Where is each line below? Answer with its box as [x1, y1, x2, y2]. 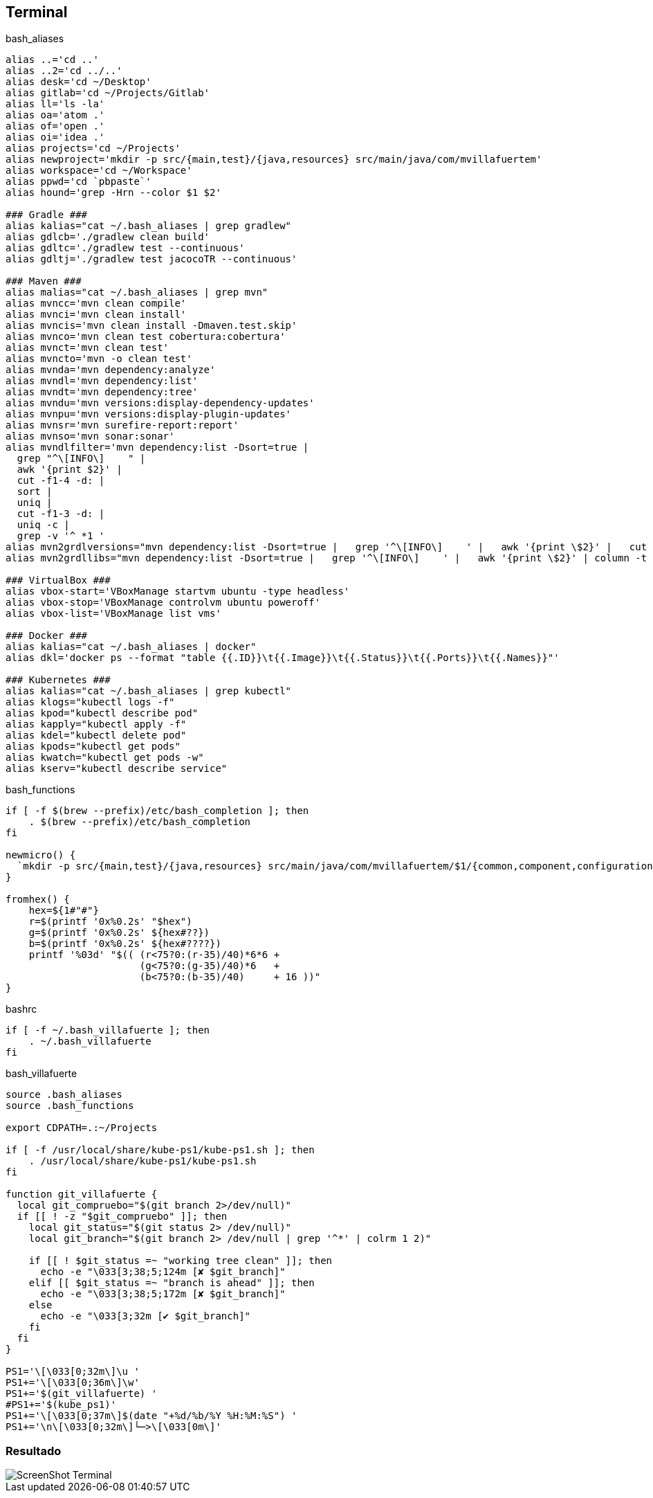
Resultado [6, 1443, 62, 1458]
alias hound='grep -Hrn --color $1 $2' [6, 187, 221, 199]
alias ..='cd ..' [6, 54, 99, 66]
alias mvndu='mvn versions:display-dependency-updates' [6, 397, 315, 409]
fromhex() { [6, 894, 70, 905]
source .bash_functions [6, 1100, 134, 1112]
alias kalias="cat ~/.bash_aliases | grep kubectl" [6, 685, 292, 697]
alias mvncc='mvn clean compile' [6, 298, 187, 309]
